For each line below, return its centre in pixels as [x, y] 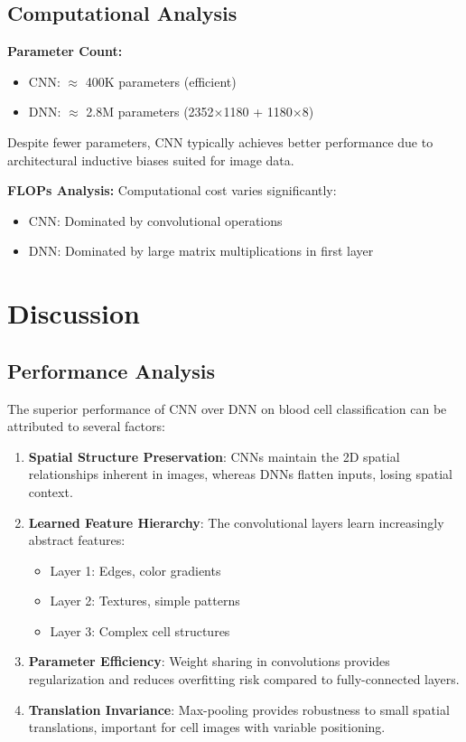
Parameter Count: [65, 51]
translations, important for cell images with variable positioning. [207, 727]
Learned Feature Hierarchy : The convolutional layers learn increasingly [236, 522]
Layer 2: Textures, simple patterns [145, 601]
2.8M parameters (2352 [150, 112]
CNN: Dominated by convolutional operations [155, 220]
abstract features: [77, 540]
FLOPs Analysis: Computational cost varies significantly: [172, 190]
